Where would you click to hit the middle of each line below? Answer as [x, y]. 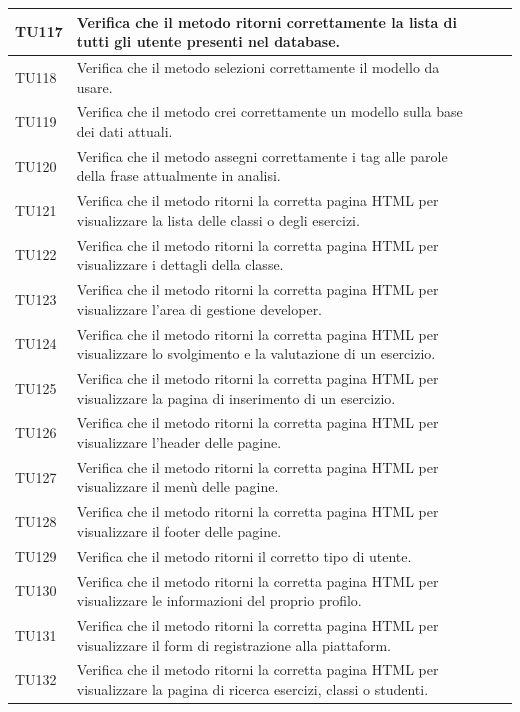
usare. [94, 86]
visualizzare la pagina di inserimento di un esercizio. [236, 397]
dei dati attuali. [124, 130]
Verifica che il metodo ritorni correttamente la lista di [267, 21]
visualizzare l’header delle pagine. [179, 442]
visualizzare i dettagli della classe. [180, 264]
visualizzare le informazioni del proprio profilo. [219, 600]
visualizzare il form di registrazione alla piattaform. [233, 644]
